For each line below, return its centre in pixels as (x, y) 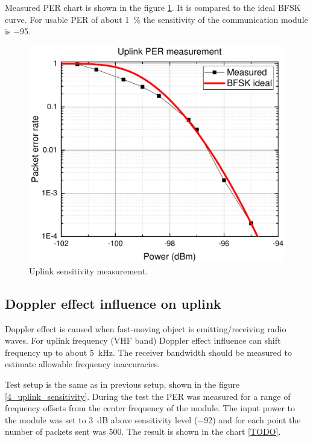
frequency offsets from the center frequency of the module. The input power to (150, 408)
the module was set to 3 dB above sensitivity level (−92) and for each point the (153, 419)
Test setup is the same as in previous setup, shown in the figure (122, 384)
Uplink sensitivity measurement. (89, 270)
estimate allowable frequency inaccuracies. (83, 364)
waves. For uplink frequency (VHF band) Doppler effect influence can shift (143, 340)
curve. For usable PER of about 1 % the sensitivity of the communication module (156, 19)
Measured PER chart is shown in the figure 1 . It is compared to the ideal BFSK (153, 7)
